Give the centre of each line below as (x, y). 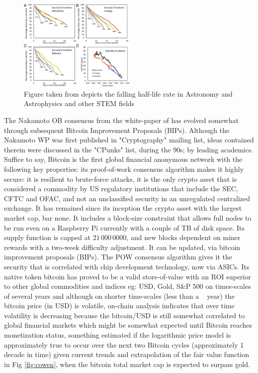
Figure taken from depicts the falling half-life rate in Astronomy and (128, 93)
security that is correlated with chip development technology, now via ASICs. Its (127, 266)
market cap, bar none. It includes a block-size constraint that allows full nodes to (128, 217)
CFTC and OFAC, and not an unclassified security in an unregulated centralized (127, 198)
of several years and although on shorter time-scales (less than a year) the (119, 296)
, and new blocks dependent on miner (183, 237)
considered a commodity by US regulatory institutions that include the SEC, (121, 188)
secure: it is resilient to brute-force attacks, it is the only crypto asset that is (121, 179)
